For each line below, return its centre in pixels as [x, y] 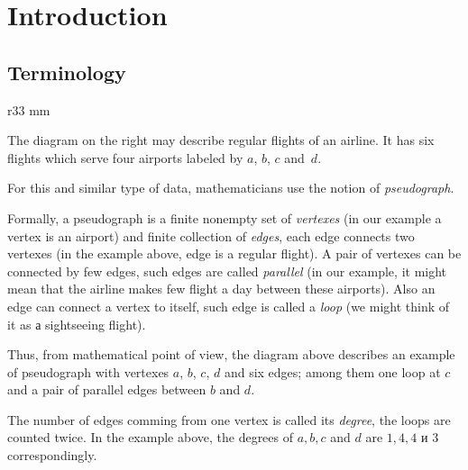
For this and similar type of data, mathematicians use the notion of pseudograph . [231, 188]
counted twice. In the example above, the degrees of [151, 437]
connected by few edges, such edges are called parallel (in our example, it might [227, 271]
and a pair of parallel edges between [107, 389]
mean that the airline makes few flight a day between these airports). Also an [221, 289]
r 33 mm [29, 109]
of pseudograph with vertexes [88, 371]
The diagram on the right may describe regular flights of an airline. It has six [221, 140]
